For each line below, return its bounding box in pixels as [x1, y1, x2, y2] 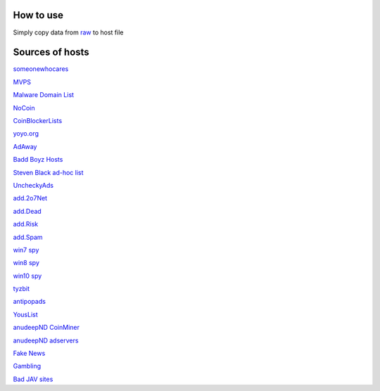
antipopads [13, 297, 46, 306]
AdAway [13, 142, 37, 150]
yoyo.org [13, 129, 39, 138]
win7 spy [13, 245, 39, 254]
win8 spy [13, 259, 40, 267]
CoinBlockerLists [13, 116, 63, 124]
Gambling [13, 362, 42, 371]
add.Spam [13, 233, 43, 241]
